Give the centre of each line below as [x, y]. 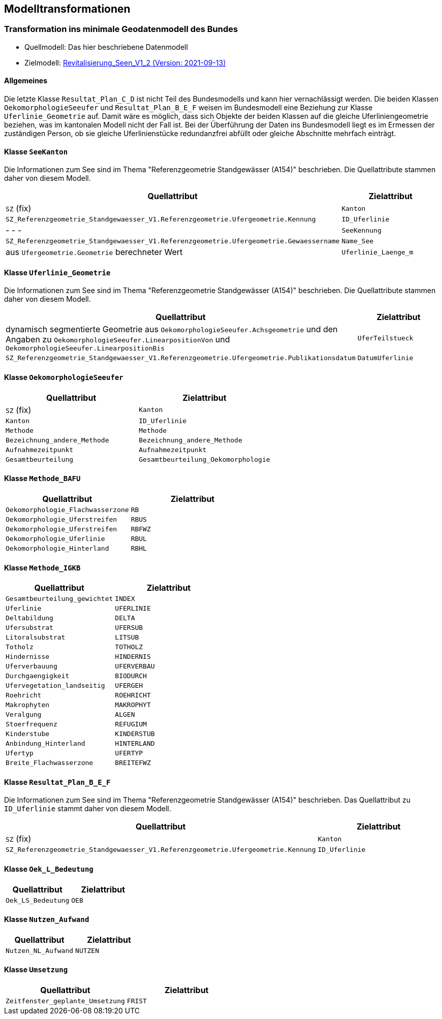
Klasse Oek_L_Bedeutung [49, 869]
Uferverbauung [31, 666]
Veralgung [24, 715]
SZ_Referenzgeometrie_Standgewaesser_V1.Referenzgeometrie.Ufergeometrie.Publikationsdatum [181, 358]
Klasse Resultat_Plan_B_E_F [57, 782]
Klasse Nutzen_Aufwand [47, 919]
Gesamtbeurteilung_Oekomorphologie [204, 459]
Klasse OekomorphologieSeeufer [64, 377]
